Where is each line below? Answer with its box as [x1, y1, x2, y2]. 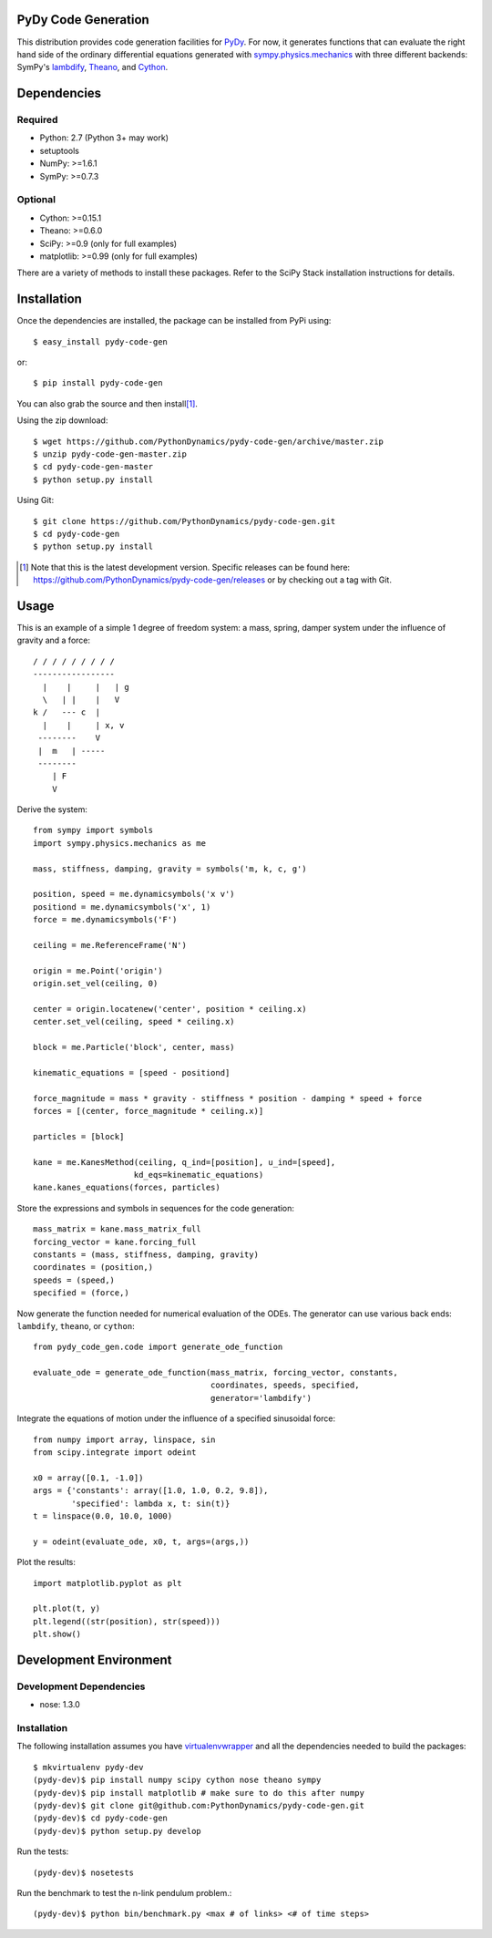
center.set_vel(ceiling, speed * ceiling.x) [33, 1016, 236, 1027]
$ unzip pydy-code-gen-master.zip [33, 448, 187, 459]
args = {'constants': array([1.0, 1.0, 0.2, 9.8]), [33, 1486, 269, 1496]
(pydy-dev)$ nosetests [33, 1867, 135, 1878]
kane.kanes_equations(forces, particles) [33, 1182, 220, 1193]
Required [16, 114, 58, 127]
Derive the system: [16, 804, 88, 815]
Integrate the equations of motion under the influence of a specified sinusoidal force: [16, 1413, 336, 1424]
